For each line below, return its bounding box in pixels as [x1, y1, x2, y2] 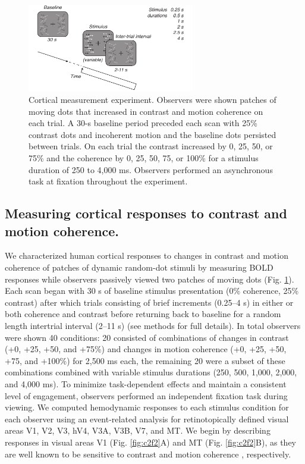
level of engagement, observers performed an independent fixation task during [5, 389, 288, 402]
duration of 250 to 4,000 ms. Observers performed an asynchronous [29, 163, 273, 175]
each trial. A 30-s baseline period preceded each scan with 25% [29, 117, 257, 129]
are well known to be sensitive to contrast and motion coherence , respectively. [5, 447, 291, 460]
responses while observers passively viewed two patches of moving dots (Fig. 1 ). [5, 272, 294, 285]
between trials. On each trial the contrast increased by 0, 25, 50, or [29, 140, 273, 152]
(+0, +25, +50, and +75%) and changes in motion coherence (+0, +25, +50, [5, 343, 287, 355]
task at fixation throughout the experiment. [29, 175, 188, 187]
